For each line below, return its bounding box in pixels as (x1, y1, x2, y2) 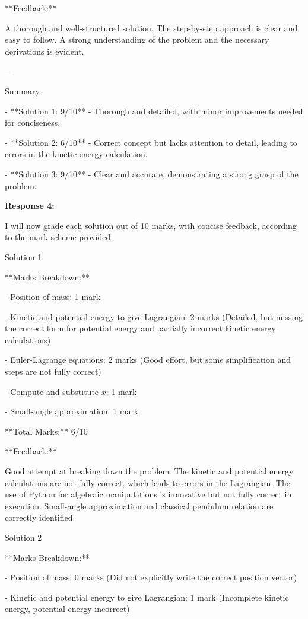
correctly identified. (5, 511, 75, 524)
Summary (5, 84, 40, 97)
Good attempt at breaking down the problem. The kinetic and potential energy (5, 465, 294, 477)
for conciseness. (5, 116, 61, 129)
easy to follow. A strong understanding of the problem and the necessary (5, 33, 269, 46)
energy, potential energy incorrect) (5, 602, 130, 615)
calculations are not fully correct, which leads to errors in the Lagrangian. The (5, 476, 290, 489)
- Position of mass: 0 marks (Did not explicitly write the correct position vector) (5, 571, 297, 583)
